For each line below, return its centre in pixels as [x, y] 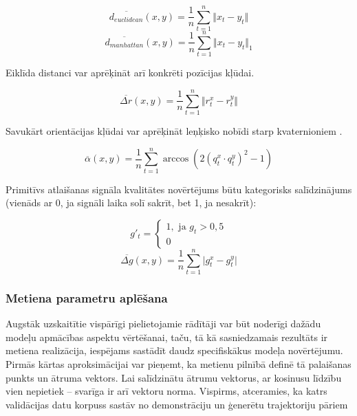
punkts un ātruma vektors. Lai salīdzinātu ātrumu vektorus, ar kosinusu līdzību [174, 377]
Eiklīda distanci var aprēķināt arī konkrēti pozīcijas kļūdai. [130, 73]
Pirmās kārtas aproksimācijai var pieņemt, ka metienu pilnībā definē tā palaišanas [178, 364]
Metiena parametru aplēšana [87, 297]
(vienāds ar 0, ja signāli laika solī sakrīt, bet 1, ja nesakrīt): [131, 202]
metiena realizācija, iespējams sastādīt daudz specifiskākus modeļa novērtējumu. [174, 350]
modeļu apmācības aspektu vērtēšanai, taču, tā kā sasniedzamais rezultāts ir [167, 337]
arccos [176, 159]
